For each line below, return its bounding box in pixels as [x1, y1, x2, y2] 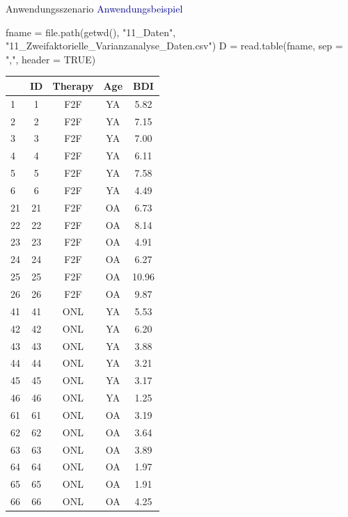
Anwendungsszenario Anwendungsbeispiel [6, 1, 183, 15]
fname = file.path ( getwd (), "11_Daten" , [6, 24, 176, 39]
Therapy [52, 78, 94, 93]
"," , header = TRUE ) [6, 51, 96, 66]
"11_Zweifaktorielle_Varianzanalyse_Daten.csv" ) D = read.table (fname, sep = [6, 38, 343, 53]
